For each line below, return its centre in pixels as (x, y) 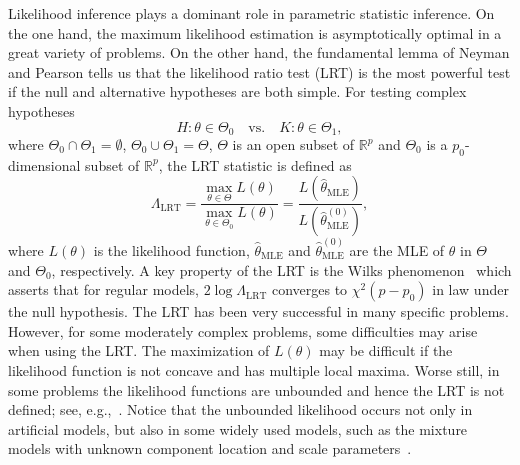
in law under (470, 289)
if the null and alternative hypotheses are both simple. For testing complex (237, 91)
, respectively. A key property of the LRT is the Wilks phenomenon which (281, 269)
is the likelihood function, (171, 249)
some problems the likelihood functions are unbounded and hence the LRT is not (256, 389)
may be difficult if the (386, 350)
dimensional (44, 164)
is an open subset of (293, 144)
